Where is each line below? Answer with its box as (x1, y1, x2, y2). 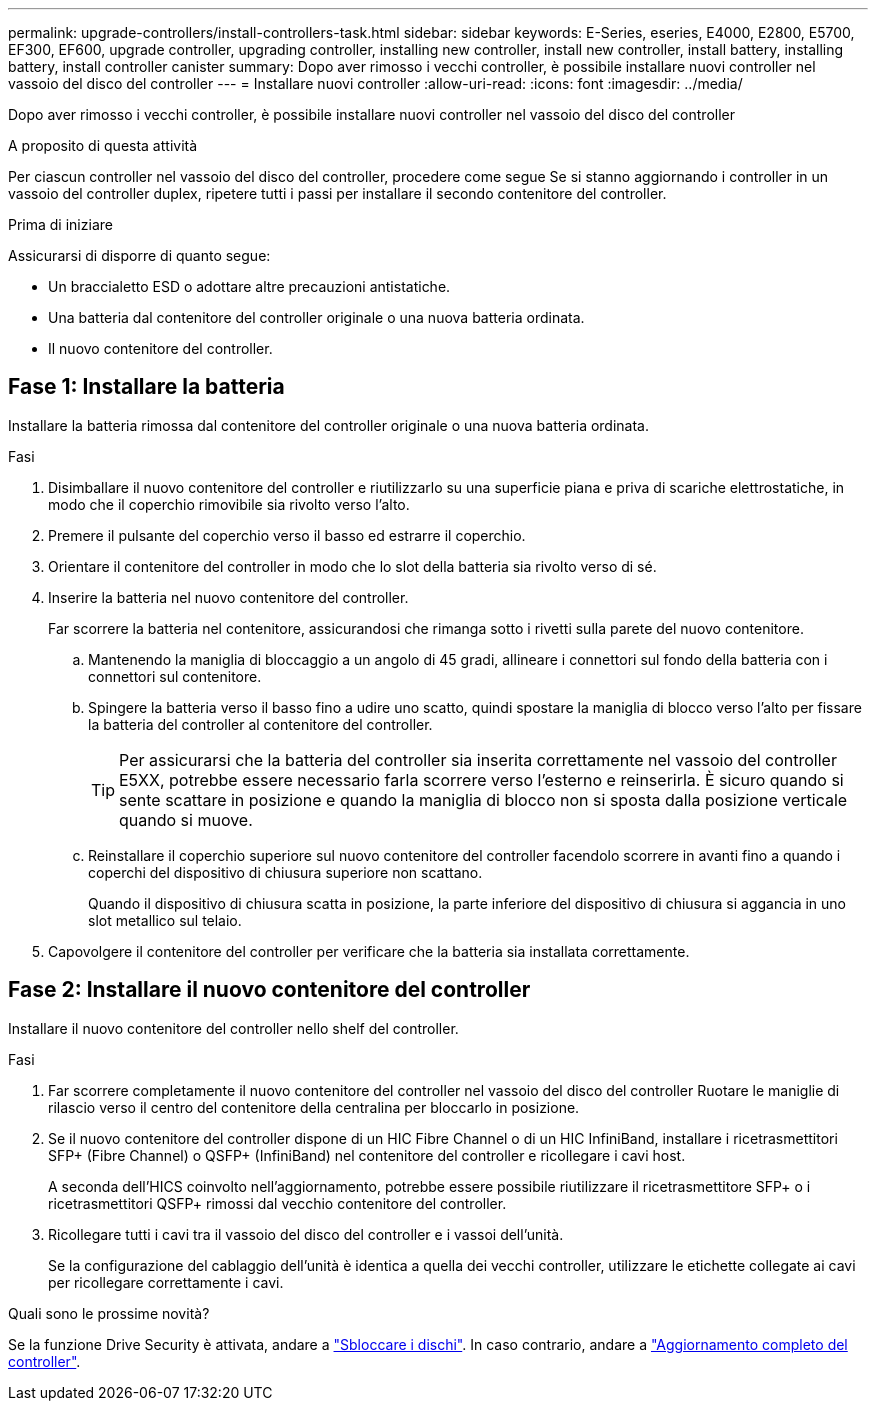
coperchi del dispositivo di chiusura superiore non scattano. (88, 863, 483, 881)
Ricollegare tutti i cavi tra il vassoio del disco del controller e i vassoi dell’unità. (48, 1225, 564, 1243)
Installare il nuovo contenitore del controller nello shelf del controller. (8, 1019, 459, 1037)
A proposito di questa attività (8, 137, 198, 154)
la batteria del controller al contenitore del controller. (88, 715, 433, 733)
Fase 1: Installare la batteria (8, 374, 285, 400)
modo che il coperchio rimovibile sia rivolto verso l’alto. (48, 495, 410, 513)
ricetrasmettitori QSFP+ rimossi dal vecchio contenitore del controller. (48, 1194, 507, 1212)
